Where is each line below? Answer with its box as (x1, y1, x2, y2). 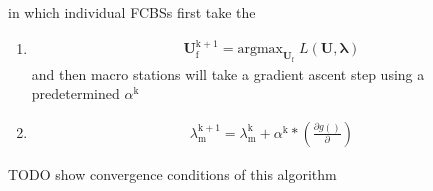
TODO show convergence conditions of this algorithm (8, 163, 337, 184)
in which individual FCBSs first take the (8, 2, 256, 22)
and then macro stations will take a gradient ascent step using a (31, 63, 425, 84)
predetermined (31, 83, 120, 104)
